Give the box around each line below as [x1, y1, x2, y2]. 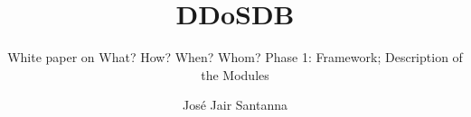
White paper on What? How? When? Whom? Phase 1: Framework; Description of [7, 48, 463, 67]
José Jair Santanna [182, 95, 288, 114]
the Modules [201, 65, 269, 84]
